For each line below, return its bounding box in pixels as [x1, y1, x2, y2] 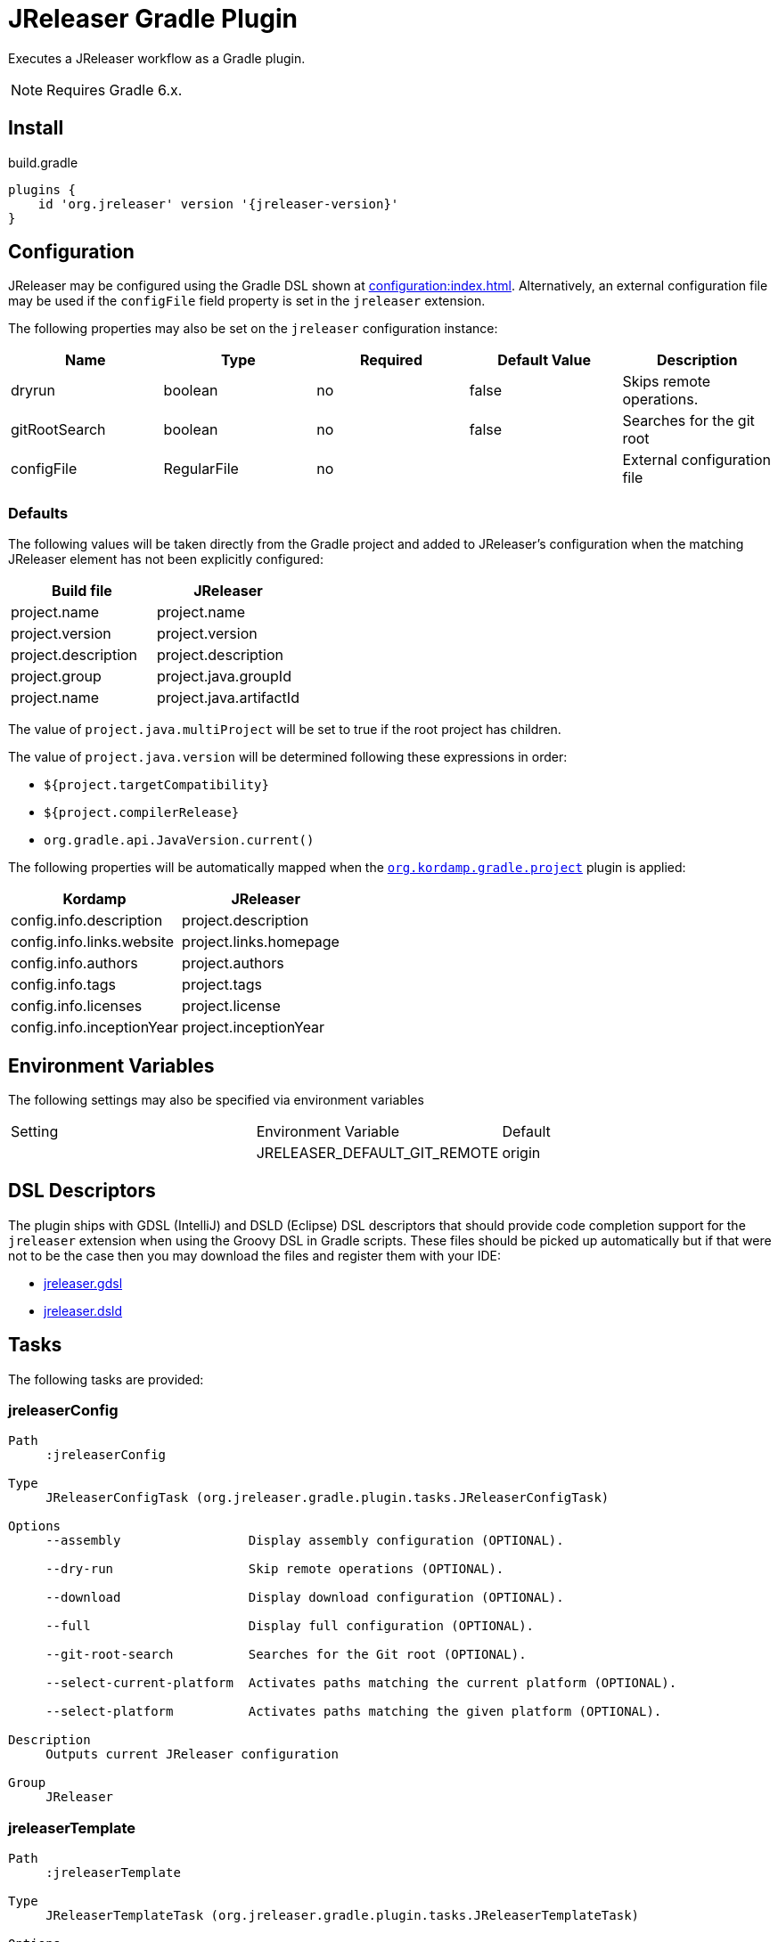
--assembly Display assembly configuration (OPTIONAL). [45, 1533, 564, 1548]
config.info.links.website [11, 933, 175, 951]
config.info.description [11, 911, 163, 930]
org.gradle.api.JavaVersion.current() [44, 833, 315, 848]
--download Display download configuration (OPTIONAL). [45, 1590, 564, 1605]
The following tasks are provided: [8, 1371, 204, 1387]
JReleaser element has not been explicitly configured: [8, 551, 323, 567]
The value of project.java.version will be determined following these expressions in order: [8, 749, 568, 765]
